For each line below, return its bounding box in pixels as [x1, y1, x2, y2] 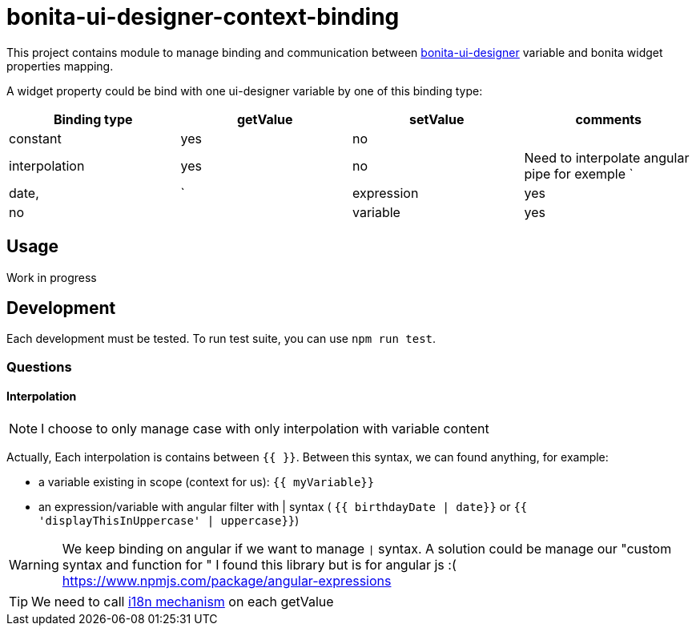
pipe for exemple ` [524, 165, 634, 182]
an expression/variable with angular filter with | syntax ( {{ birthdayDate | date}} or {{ [38, 500, 528, 514]
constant [9, 130, 62, 147]
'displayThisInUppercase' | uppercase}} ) [38, 513, 300, 528]
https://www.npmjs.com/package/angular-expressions [62, 573, 392, 590]
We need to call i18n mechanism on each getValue [31, 594, 334, 610]
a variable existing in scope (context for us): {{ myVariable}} [38, 475, 375, 489]
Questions [6, 358, 72, 375]
